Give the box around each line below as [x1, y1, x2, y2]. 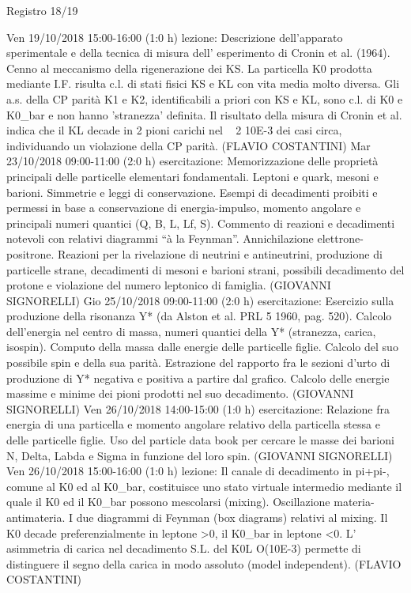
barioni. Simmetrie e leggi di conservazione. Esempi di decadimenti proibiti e [6, 183, 378, 200]
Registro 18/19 [6, 2, 78, 18]
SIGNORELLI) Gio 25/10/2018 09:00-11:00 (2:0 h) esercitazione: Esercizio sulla [6, 292, 394, 308]
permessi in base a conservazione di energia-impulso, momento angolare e [6, 199, 361, 216]
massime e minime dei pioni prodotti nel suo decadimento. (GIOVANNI [6, 385, 354, 402]
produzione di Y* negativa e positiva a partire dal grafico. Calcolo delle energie [6, 369, 390, 386]
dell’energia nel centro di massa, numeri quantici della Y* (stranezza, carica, [6, 323, 376, 339]
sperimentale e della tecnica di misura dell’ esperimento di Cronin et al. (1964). [6, 44, 390, 61]
